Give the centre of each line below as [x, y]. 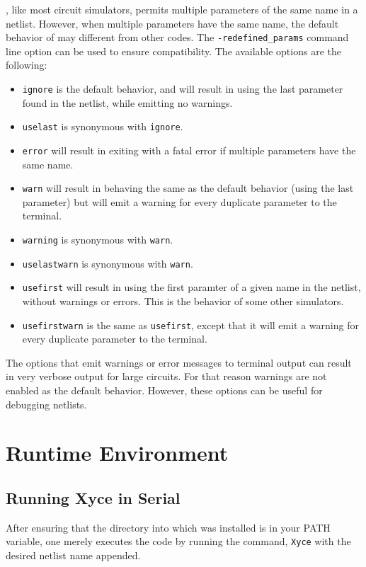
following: [27, 65]
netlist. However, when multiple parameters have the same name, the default [172, 23]
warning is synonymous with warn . [98, 240]
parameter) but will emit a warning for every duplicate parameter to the [179, 201]
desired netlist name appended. [73, 555]
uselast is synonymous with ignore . [103, 126]
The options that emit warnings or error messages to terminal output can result [179, 362]
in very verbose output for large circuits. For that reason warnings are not [166, 376]
